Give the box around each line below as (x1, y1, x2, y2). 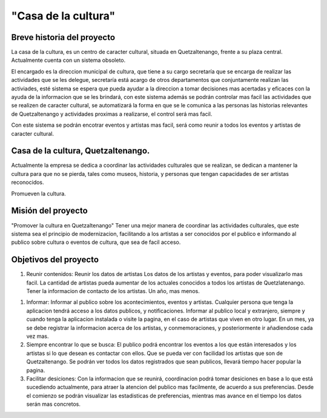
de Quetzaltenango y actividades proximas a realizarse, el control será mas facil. (11, 110, 213, 118)
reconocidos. (11, 179, 45, 186)
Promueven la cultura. (11, 190, 66, 197)
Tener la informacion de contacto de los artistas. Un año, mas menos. (26, 288, 200, 295)
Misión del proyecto (11, 206, 88, 216)
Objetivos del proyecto (11, 255, 99, 265)
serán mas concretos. (26, 400, 81, 408)
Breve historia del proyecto (11, 32, 115, 42)
